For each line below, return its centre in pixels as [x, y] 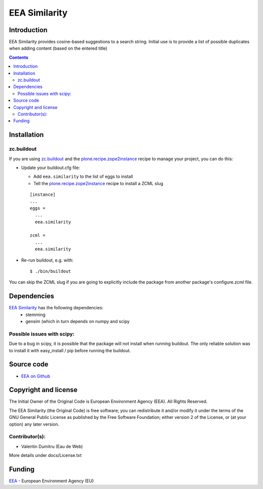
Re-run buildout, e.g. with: [47, 260]
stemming [36, 315]
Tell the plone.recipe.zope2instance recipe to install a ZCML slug [98, 183]
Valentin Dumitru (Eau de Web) [52, 446]
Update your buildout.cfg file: [51, 168]
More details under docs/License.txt [45, 455]
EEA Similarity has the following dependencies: [56, 308]
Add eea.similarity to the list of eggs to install [83, 177]
